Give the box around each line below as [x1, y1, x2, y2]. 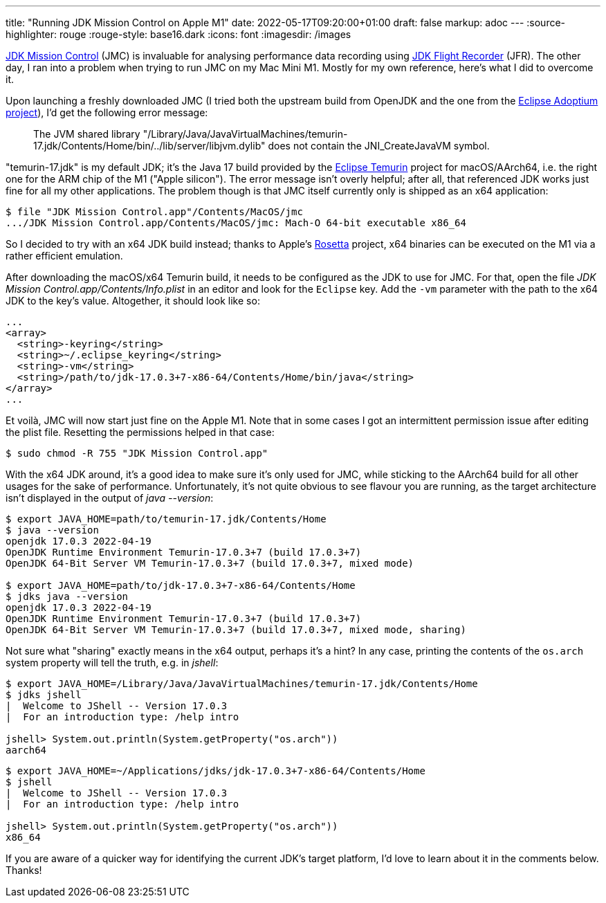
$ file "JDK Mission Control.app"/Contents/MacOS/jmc [6, 206, 303, 217]
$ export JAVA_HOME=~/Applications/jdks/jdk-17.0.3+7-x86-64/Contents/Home [6, 765, 425, 776]
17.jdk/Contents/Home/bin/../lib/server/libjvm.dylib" [33, 140, 266, 152]
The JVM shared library [33, 128, 140, 140]
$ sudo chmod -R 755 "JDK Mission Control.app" [6, 448, 268, 459]
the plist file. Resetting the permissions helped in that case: [6, 426, 275, 438]
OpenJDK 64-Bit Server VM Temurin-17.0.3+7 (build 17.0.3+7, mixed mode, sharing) [6, 624, 466, 635]
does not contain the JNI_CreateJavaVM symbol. [268, 140, 490, 152]
